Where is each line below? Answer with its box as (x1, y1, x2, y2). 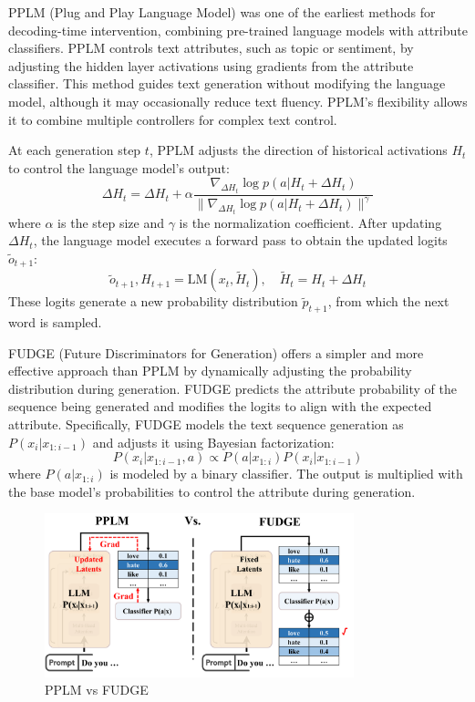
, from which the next (327, 292, 449, 311)
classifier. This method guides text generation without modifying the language (8, 74, 446, 93)
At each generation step (8, 140, 141, 160)
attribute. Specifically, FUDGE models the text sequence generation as (8, 415, 404, 433)
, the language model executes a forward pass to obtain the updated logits (33, 231, 448, 250)
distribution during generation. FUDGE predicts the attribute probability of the (8, 378, 457, 397)
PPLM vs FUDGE (45, 680, 149, 699)
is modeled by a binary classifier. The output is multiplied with (109, 464, 463, 483)
